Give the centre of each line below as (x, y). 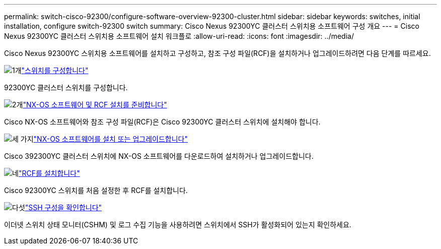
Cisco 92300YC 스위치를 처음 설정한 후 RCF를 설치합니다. (96, 190)
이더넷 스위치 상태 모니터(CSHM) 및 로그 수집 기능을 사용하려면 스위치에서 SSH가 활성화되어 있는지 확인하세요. (178, 225)
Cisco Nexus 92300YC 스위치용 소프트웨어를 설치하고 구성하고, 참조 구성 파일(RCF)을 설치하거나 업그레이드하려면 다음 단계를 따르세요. (217, 53)
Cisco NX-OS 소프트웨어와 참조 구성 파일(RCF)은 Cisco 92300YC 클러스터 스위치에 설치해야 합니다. (162, 122)
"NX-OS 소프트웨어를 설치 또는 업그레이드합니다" (111, 139)
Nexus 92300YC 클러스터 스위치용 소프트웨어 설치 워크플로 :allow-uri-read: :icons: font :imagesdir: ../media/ (179, 36)
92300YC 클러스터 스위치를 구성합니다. (66, 87)
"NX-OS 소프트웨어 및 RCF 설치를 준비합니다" (95, 105)
